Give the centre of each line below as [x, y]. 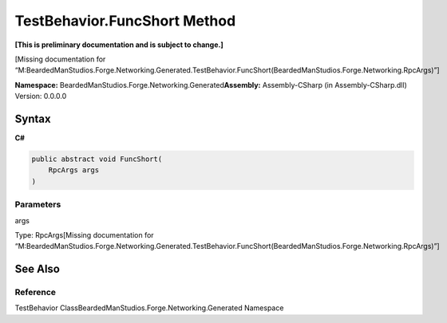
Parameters [38, 205]
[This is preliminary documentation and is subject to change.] [119, 45]
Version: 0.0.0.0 [41, 97]
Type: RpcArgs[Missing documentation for [85, 234]
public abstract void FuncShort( [97, 159]
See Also [37, 269]
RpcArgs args [74, 170]
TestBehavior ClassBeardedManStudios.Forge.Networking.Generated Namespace [149, 308]
